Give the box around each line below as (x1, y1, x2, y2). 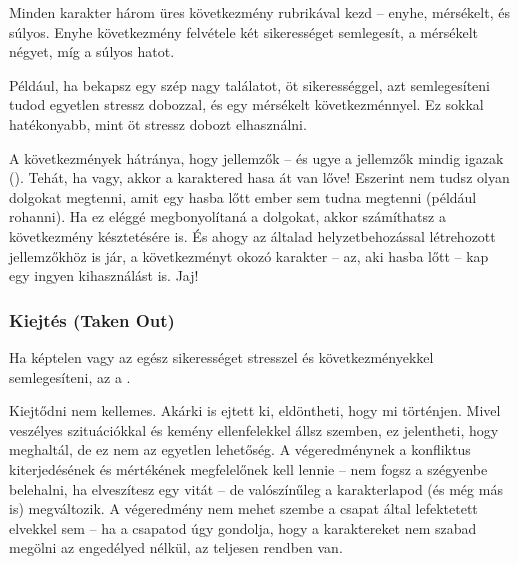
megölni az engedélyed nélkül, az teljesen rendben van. (9, 537, 343, 558)
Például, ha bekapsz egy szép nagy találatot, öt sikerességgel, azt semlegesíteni (9, 74, 490, 95)
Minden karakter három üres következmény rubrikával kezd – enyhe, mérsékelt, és (9, 2, 510, 22)
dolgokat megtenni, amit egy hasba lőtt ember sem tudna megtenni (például (9, 186, 477, 207)
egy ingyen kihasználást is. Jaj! (9, 265, 199, 286)
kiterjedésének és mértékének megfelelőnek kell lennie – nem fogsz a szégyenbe (9, 458, 488, 479)
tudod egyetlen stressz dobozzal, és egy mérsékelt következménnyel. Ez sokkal (9, 94, 484, 115)
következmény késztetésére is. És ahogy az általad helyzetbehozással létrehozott (9, 225, 496, 246)
